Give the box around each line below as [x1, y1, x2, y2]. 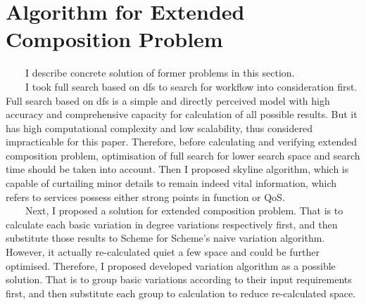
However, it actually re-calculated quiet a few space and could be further [6, 245, 320, 259]
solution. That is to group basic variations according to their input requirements [6, 272, 352, 287]
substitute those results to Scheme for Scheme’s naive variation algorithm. [6, 231, 325, 245]
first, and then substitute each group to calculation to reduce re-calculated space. [6, 285, 356, 300]
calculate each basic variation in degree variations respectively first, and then [6, 216, 338, 231]
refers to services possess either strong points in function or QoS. [6, 189, 285, 204]
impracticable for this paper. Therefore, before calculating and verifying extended [6, 134, 357, 149]
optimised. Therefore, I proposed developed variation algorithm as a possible [6, 258, 336, 273]
